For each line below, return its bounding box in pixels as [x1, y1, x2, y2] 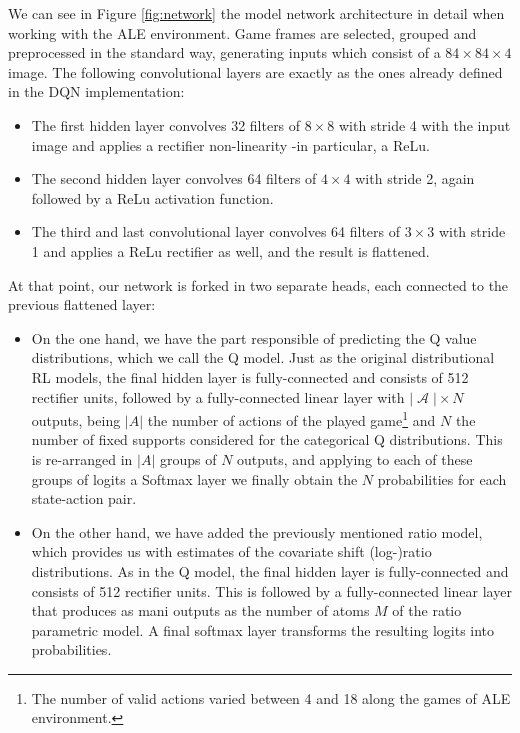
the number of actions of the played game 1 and [147, 407, 436, 430]
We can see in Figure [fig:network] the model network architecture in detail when [8, 3, 505, 23]
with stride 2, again [355, 168, 475, 189]
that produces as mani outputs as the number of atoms [31, 600, 370, 621]
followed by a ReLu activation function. [31, 187, 274, 208]
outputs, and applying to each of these [237, 448, 473, 469]
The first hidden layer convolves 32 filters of [31, 114, 301, 135]
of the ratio [392, 600, 462, 621]
